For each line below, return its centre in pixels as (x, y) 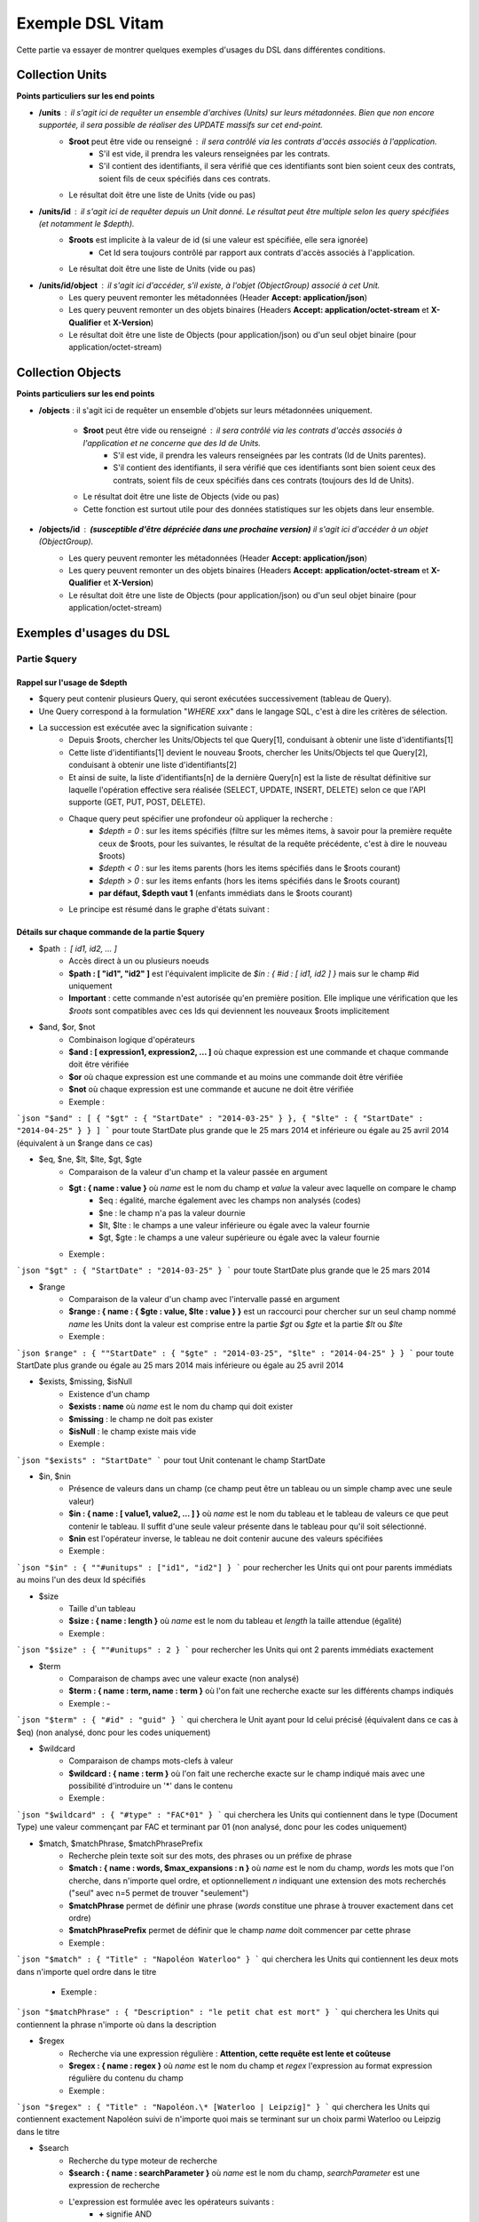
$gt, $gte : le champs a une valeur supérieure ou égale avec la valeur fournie (239, 1238)
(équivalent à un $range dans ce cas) (85, 1143)
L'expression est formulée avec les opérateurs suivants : (172, 2202)
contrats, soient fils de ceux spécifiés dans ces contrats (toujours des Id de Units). (263, 480)
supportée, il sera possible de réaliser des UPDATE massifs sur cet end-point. (181, 125)
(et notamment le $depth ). (86, 223)
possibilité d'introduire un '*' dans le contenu (151, 1786)
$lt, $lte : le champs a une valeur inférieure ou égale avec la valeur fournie (234, 1226)
